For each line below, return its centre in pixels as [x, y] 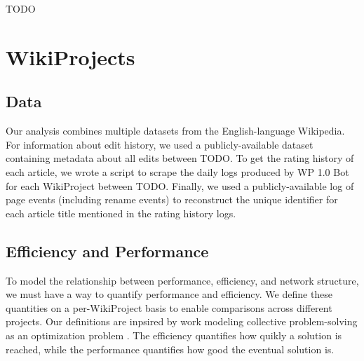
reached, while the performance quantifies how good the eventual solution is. [170, 349]
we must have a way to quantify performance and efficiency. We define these [169, 294]
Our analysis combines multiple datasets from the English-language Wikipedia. [175, 131]
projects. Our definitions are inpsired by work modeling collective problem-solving [182, 321]
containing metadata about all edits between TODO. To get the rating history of [180, 158]
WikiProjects [70, 56]
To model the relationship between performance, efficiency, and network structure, [182, 280]
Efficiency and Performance [107, 251]
